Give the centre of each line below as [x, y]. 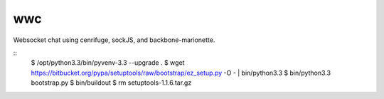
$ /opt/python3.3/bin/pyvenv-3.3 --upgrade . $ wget [108, 63]
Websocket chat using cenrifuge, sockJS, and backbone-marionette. [114, 40]
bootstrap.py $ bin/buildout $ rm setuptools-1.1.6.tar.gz [111, 83]
